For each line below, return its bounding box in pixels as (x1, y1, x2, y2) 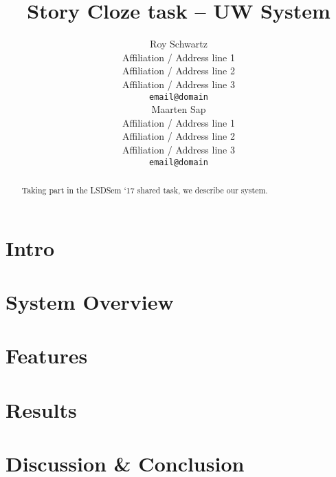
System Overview (5, 288, 174, 316)
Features (5, 341, 88, 370)
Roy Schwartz (150, 36, 208, 51)
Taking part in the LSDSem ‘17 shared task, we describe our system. (21, 184, 268, 195)
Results (5, 395, 77, 423)
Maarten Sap (151, 102, 206, 116)
